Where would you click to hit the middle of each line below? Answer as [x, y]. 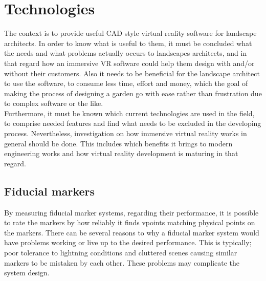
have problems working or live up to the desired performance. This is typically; [128, 242]
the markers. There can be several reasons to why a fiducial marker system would [132, 232]
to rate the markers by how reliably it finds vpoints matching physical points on [130, 222]
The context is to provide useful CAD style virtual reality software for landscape [130, 33]
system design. [27, 273]
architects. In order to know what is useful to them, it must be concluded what [128, 43]
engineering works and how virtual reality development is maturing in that [121, 153]
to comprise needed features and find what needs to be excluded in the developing [133, 123]
